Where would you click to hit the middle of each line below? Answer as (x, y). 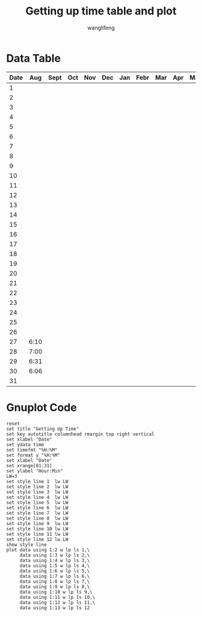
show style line (26, 545)
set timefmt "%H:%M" (32, 450)
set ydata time (25, 444)
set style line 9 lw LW (37, 523)
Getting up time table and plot (101, 11)
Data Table (34, 58)
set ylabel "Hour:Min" (35, 471)
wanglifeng (101, 28)
